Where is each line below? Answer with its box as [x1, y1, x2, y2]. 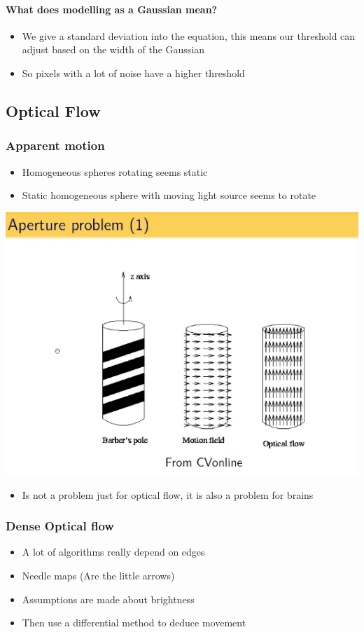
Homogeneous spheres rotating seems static [22, 164, 208, 179]
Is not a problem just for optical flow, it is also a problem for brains [22, 487, 314, 502]
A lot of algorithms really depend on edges [22, 544, 205, 559]
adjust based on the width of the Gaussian [22, 42, 204, 57]
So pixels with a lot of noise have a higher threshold [22, 65, 245, 80]
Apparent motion [6, 137, 105, 154]
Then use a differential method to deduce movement [22, 615, 246, 630]
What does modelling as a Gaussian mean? [6, 1, 218, 16]
